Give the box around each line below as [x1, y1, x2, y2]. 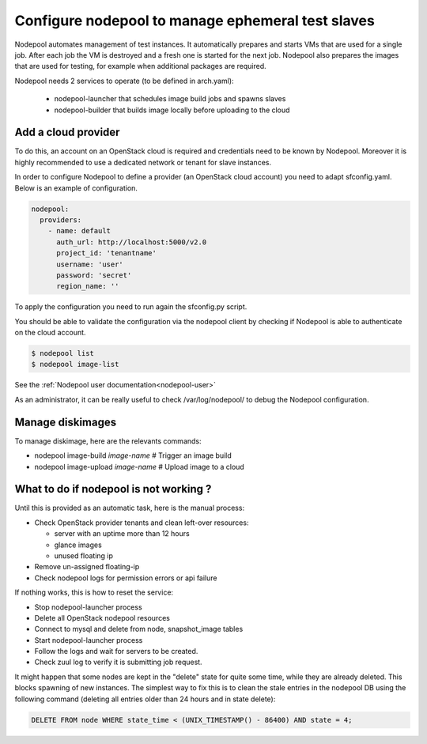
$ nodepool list [31, 349, 95, 358]
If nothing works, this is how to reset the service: [14, 587, 174, 597]
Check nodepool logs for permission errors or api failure [34, 573, 217, 583]
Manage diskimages [14, 415, 117, 429]
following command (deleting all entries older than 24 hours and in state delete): [14, 694, 276, 704]
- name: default [47, 226, 111, 236]
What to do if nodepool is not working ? [14, 482, 212, 496]
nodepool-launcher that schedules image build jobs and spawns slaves [54, 94, 286, 104]
